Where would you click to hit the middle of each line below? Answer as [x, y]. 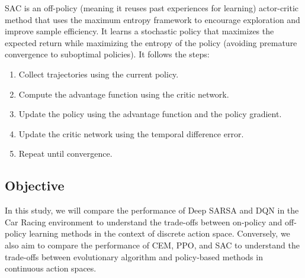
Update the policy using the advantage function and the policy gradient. [150, 114]
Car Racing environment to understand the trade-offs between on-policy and [144, 222]
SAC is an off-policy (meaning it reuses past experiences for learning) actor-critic [152, 8]
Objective [35, 185]
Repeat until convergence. [65, 153]
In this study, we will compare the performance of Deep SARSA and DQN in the [152, 210]
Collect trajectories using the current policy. [99, 74]
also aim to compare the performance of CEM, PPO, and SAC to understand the [152, 245]
